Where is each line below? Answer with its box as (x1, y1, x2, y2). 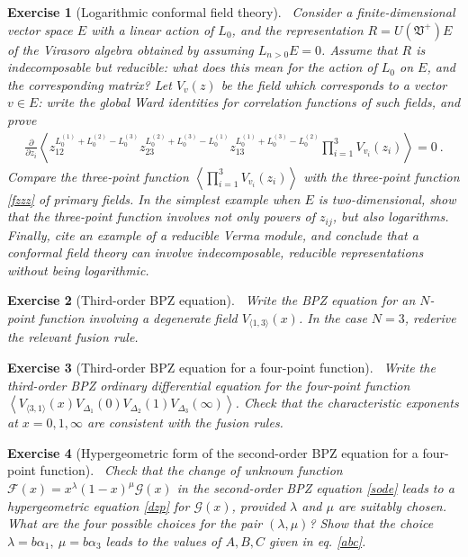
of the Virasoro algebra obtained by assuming (7, 40, 254, 58)
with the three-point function (303, 166, 460, 185)
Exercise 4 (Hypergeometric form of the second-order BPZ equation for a (7, 443, 418, 462)
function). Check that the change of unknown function (40, 461, 343, 480)
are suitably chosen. (337, 496, 446, 515)
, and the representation (231, 20, 364, 39)
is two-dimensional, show (318, 189, 456, 208)
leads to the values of (105, 531, 221, 550)
